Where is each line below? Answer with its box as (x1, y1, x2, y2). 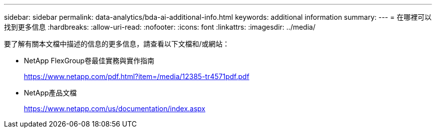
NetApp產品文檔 (24, 88, 77, 97)
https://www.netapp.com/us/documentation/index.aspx (24, 104, 206, 113)
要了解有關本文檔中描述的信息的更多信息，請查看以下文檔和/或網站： (4, 40, 230, 48)
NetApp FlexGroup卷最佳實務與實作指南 (24, 56, 154, 65)
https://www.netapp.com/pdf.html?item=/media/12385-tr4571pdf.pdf (24, 72, 249, 81)
